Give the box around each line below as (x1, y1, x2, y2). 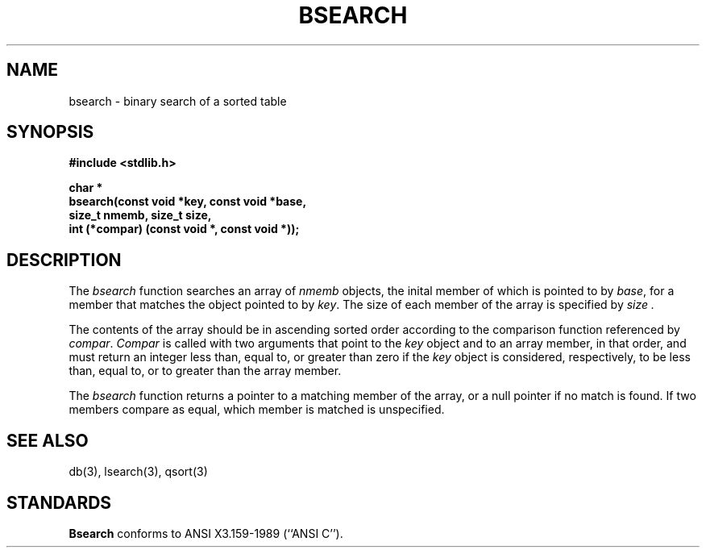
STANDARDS (6, 492, 112, 513)
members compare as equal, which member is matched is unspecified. (69, 402, 445, 417)
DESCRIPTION (6, 249, 122, 270)
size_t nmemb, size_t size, (69, 208, 212, 223)
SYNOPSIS (6, 122, 94, 143)
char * (69, 181, 103, 195)
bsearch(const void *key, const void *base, (69, 194, 307, 209)
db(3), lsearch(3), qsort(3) (69, 464, 208, 479)
